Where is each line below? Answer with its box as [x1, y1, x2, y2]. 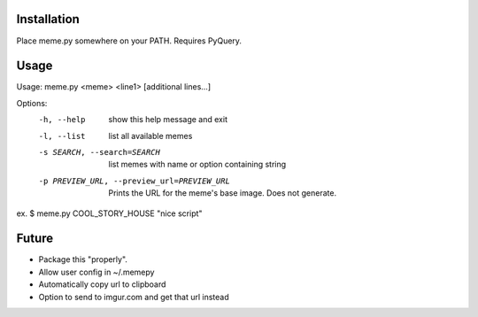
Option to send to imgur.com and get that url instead [38, 291, 229, 302]
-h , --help [38, 115, 86, 125]
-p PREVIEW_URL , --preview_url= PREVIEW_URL [38, 175, 230, 186]
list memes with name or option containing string [108, 159, 287, 170]
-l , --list [38, 131, 86, 141]
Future [16, 231, 54, 246]
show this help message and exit [108, 114, 227, 125]
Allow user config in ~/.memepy [38, 267, 155, 277]
